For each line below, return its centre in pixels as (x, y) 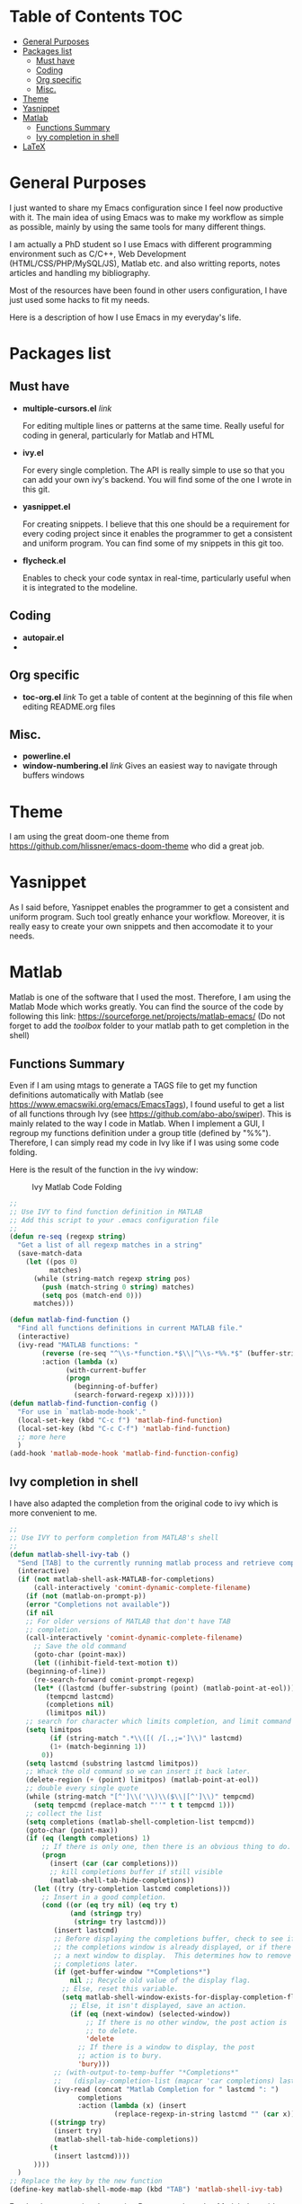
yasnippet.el (46, 506)
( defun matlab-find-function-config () (84, 1404)
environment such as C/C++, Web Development (98, 253)
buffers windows (53, 776)
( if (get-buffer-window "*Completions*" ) (132, 1972)
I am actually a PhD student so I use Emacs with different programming (141, 244)
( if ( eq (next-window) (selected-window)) (150, 2014)
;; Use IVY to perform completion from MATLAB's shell (114, 1537)
